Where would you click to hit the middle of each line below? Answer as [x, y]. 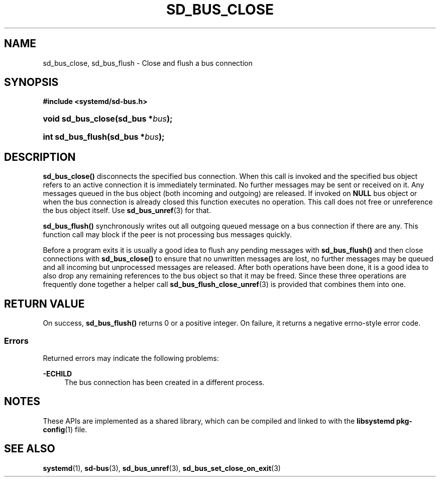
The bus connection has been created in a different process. [164, 382]
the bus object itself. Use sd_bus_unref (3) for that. [127, 211]
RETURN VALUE [44, 304]
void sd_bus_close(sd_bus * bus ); [108, 119]
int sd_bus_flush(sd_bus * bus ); [104, 137]
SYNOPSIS [31, 82]
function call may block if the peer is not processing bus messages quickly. [167, 235]
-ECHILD [58, 373]
